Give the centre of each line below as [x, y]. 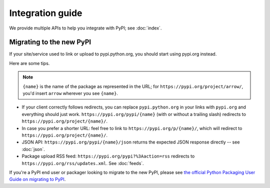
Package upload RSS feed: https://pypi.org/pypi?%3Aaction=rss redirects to [108, 156]
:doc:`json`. [33, 149]
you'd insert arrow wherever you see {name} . [70, 93]
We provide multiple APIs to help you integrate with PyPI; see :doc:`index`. [85, 28]
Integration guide [46, 13]
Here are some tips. [29, 63]
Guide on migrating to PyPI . [37, 179]
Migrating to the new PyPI [50, 42]
